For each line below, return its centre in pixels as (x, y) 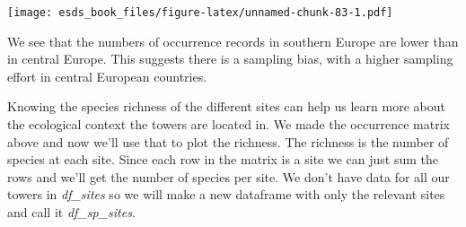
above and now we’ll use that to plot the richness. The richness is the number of (228, 141)
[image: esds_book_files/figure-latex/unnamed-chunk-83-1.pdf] (200, 13)
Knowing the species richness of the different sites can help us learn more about (226, 106)
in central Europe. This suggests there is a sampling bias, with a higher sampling (230, 59)
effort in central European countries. (107, 76)
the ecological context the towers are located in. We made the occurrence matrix (229, 124)
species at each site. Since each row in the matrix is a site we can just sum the (223, 159)
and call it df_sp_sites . (71, 212)
